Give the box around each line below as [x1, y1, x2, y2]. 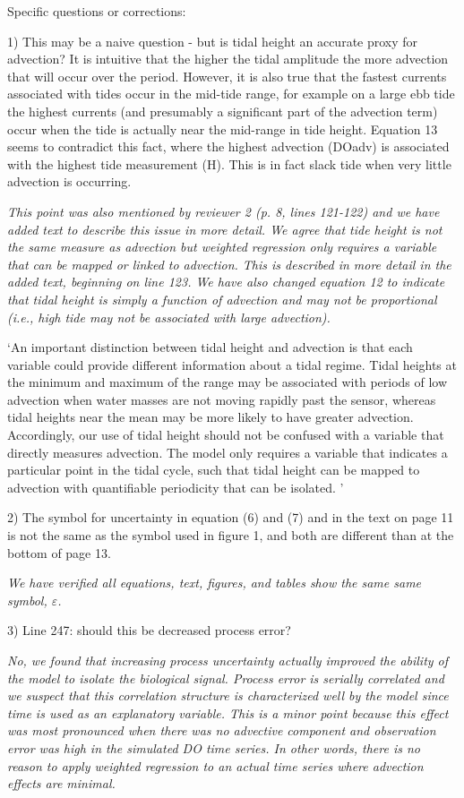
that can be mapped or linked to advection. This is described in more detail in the [7, 254, 451, 273]
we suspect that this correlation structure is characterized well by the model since [7, 686, 449, 705]
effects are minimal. [7, 774, 116, 793]
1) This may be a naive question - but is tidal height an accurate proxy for [7, 31, 418, 50]
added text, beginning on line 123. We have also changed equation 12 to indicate [7, 272, 445, 291]
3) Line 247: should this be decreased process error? [7, 621, 291, 639]
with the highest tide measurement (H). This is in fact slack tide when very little [7, 154, 451, 173]
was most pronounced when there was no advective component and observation [7, 721, 436, 740]
